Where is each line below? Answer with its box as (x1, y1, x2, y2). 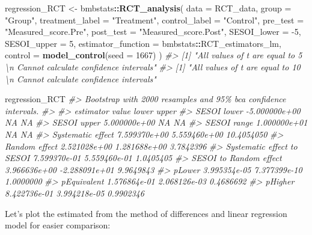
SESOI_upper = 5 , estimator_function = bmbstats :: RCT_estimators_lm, (5, 37, 281, 49)
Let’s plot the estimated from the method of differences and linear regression (5, 207, 287, 219)
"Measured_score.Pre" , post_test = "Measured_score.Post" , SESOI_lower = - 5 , (5, 25, 301, 38)
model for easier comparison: (5, 219, 111, 231)
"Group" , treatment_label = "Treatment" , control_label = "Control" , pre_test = (5, 13, 304, 26)
